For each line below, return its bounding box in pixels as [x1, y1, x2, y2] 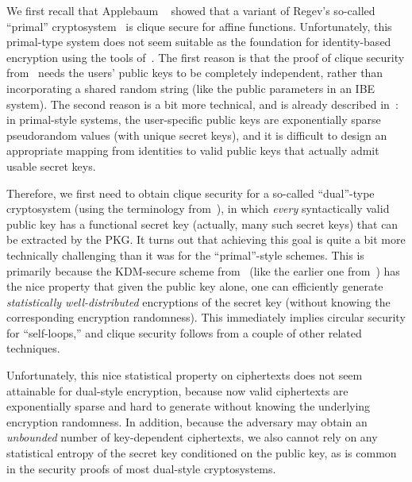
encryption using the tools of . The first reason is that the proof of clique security [6, 48, 405, 65]
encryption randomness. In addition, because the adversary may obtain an [6, 413, 368, 430]
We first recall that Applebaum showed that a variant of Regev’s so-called [6, 2, 375, 18]
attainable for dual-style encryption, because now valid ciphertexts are [6, 382, 348, 399]
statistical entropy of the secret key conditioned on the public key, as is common [6, 445, 397, 461]
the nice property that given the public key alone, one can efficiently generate [6, 278, 383, 295]
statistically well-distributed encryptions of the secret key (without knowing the [6, 293, 391, 310]
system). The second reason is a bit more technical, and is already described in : [6, 95, 399, 112]
